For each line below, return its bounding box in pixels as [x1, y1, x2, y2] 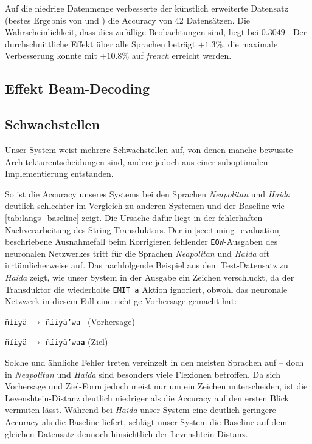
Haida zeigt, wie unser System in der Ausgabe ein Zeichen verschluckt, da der [5, 270, 294, 283]
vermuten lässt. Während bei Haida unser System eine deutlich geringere [5, 403, 276, 416]
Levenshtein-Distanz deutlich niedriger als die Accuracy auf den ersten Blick [5, 391, 289, 404]
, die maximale [223, 37, 278, 50]
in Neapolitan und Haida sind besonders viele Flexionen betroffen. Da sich [5, 367, 280, 380]
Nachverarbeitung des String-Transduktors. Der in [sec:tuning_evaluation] [5, 223, 282, 236]
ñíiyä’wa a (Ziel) [45, 335, 108, 348]
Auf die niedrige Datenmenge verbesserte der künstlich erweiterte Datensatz [5, 2, 288, 14]
